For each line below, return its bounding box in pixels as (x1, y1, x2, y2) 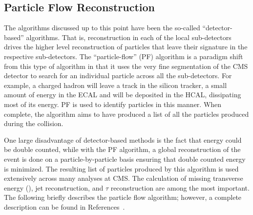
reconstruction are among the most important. (110, 182, 250, 193)
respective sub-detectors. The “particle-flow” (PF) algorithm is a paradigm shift (4, 51, 243, 61)
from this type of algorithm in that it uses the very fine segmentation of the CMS (4, 61, 248, 71)
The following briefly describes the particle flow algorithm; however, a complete (4, 192, 242, 202)
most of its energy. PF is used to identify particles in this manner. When (4, 99, 222, 109)
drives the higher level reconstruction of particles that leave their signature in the (4, 42, 248, 52)
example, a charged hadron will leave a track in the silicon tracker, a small (4, 80, 227, 90)
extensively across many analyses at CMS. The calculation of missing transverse (4, 173, 243, 183)
